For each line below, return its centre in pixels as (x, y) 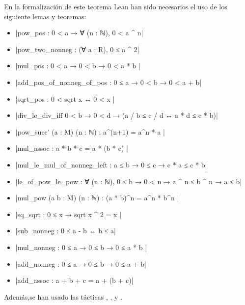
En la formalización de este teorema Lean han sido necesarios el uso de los (116, 6)
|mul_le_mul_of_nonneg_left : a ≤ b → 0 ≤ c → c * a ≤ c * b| (111, 164)
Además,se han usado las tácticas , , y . (63, 296)
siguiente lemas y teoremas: (45, 16)
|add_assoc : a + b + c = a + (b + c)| (74, 280)
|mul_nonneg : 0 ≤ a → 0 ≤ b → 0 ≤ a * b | (81, 247)
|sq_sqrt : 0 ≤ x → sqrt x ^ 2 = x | (68, 214)
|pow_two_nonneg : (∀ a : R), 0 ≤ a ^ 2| (77, 49)
